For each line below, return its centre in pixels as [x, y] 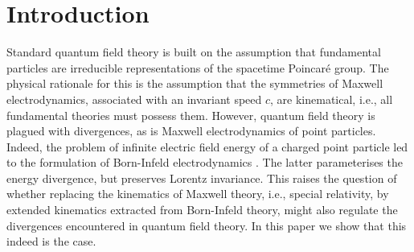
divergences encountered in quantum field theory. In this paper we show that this [207, 225]
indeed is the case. [51, 241]
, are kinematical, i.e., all [332, 99]
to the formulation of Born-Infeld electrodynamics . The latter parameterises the [205, 162]
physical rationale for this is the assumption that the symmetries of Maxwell [195, 83]
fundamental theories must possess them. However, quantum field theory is [191, 115]
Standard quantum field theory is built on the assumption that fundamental [194, 52]
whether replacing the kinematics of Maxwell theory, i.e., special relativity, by [198, 194]
